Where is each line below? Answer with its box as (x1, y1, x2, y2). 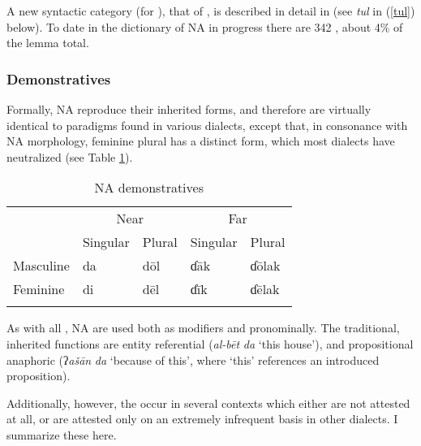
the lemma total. (6, 34, 89, 51)
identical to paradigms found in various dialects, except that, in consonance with (6, 116, 408, 133)
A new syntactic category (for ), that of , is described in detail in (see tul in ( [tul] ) (6, 2, 415, 19)
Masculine (13, 256, 70, 275)
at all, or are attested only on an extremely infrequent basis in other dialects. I (6, 410, 398, 427)
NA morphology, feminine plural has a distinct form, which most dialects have (6, 132, 395, 149)
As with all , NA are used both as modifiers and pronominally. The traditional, (6, 319, 400, 336)
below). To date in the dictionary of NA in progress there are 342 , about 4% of (6, 18, 403, 35)
